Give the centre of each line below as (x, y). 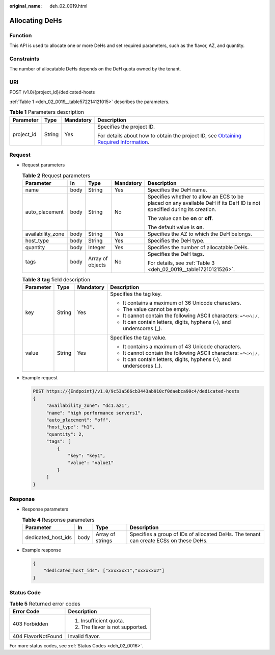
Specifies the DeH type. (176, 241)
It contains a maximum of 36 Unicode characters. (182, 303)
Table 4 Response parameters (58, 520)
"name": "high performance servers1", (95, 413)
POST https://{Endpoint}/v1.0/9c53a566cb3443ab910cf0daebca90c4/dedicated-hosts (136, 391)
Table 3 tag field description (56, 280)
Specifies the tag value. (139, 338)
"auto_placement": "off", (79, 420)
